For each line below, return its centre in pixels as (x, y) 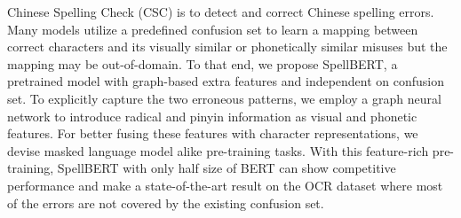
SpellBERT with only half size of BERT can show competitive (227, 168)
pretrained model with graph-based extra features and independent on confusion (226, 81)
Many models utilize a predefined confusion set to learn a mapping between (213, 29)
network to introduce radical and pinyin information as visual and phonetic (212, 116)
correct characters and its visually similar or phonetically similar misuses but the (227, 47)
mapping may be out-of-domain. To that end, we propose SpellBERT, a (203, 63)
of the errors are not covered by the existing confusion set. (166, 202)
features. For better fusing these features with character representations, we (213, 133)
